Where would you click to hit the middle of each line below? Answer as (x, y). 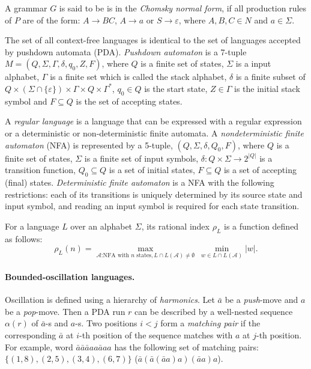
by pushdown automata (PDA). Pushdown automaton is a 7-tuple (126, 51)
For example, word (39, 346)
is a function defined (261, 226)
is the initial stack (267, 88)
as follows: (24, 238)
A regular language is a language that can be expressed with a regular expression (153, 121)
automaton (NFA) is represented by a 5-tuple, (89, 145)
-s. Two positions (106, 323)
